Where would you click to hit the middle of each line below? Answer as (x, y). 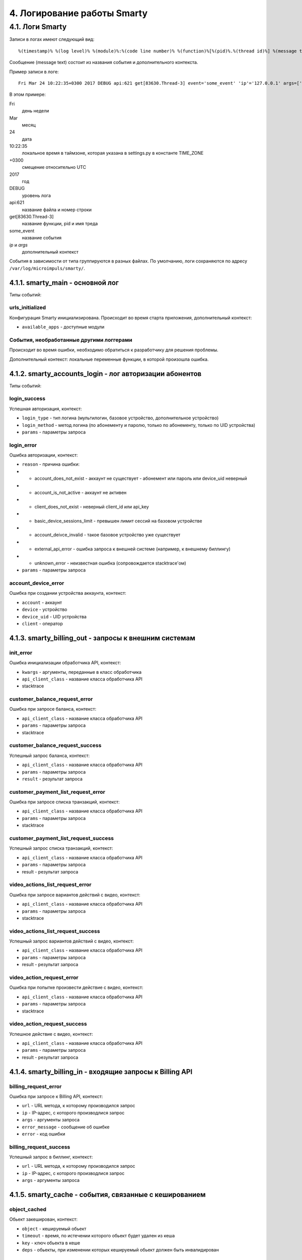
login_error (23, 445)
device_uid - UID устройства (54, 616)
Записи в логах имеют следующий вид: (52, 39)
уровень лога (36, 195)
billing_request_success (40, 1147)
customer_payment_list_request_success (62, 838)
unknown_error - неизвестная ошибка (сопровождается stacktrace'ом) (110, 563)
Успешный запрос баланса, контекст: (50, 755)
